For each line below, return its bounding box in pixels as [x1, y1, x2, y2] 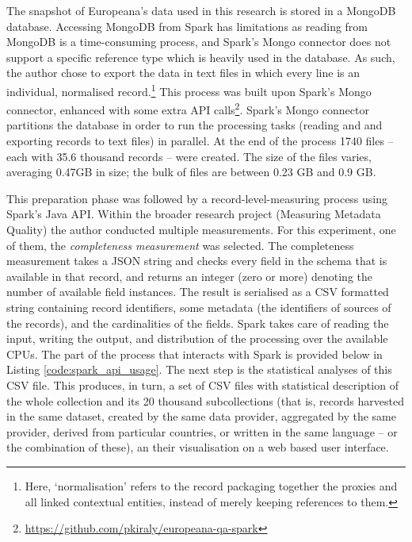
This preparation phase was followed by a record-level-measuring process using [6, 190, 388, 206]
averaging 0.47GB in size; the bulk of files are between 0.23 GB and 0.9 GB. [6, 163, 376, 180]
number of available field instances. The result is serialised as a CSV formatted [6, 283, 389, 300]
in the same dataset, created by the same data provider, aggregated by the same [6, 408, 396, 425]
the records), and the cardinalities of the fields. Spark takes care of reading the [6, 314, 389, 331]
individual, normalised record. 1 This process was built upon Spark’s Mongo [6, 80, 372, 99]
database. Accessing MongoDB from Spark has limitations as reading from [6, 17, 368, 34]
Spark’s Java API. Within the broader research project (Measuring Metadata [6, 206, 381, 222]
